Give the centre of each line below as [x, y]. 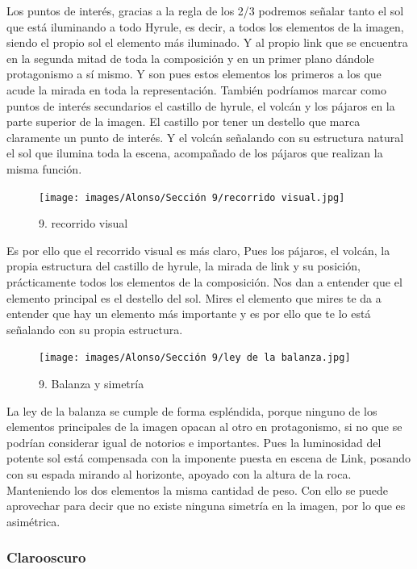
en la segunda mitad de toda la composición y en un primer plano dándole [190, 58]
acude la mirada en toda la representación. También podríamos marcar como [196, 89]
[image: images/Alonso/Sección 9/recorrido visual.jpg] [192, 197]
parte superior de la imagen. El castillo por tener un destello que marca [183, 121]
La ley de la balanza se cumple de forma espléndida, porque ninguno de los [192, 410]
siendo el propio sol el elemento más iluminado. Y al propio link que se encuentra [207, 42]
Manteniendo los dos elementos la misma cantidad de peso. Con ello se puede [197, 490]
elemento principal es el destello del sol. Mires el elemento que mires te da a [194, 297]
